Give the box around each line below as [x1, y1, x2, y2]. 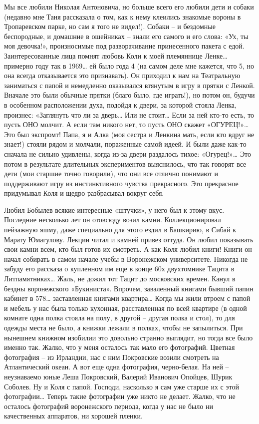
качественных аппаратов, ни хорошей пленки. [4, 410, 143, 421]
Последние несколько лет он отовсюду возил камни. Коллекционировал [4, 214, 221, 225]
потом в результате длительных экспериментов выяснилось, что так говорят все [4, 158, 247, 169]
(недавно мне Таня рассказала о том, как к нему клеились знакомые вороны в [4, 11, 241, 22]
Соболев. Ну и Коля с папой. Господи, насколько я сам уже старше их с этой [4, 381, 239, 391]
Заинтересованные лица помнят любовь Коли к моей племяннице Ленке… [4, 50, 228, 61]
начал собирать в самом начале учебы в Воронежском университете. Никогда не [4, 253, 248, 264]
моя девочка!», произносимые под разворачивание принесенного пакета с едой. [4, 41, 245, 51]
